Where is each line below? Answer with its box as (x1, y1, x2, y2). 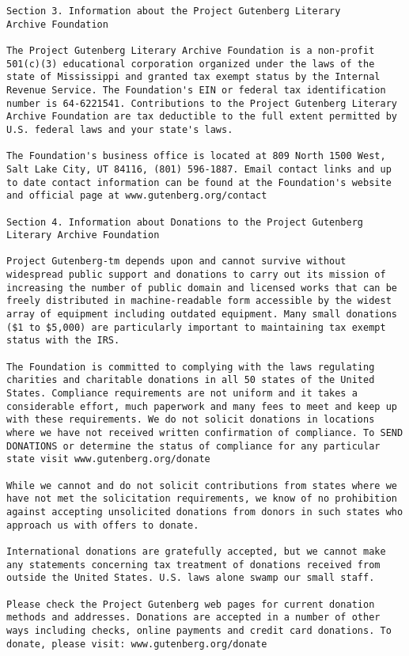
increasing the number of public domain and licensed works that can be (6, 282, 397, 294)
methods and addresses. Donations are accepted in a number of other (6, 612, 381, 624)
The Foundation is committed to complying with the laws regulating (6, 361, 375, 373)
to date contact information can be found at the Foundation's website (6, 176, 392, 188)
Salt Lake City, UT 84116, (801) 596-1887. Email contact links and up (6, 163, 392, 175)
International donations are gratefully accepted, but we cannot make (6, 545, 386, 557)
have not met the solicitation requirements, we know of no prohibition (6, 493, 397, 505)
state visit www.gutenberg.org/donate (6, 453, 210, 465)
